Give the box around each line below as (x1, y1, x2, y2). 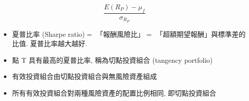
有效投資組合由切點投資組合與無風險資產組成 (12, 71, 157, 81)
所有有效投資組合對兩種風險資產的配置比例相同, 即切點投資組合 (12, 88, 217, 98)
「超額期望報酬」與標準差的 (156, 28, 246, 39)
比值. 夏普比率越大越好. (12, 38, 88, 49)
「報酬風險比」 (96, 28, 145, 39)
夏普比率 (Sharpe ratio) (12, 28, 85, 39)
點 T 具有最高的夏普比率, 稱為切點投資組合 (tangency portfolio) (12, 54, 213, 65)
